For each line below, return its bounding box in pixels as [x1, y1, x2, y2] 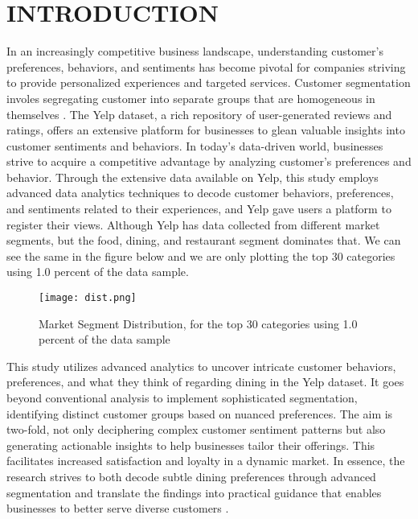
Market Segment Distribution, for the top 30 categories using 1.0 [39, 315, 358, 332]
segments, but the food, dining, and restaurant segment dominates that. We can [6, 232, 401, 249]
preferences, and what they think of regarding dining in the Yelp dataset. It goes [6, 373, 404, 390]
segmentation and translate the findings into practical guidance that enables [6, 484, 382, 500]
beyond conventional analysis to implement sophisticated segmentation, [6, 389, 358, 406]
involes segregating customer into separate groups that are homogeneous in [6, 89, 375, 106]
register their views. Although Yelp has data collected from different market [6, 216, 380, 233]
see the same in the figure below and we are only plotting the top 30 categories [6, 247, 395, 264]
